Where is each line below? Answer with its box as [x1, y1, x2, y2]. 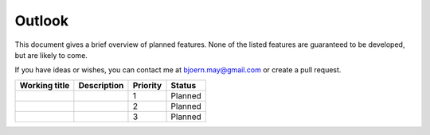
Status [170, 79, 197, 91]
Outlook [14, 12, 69, 29]
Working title [19, 79, 70, 91]
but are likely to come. [14, 50, 88, 60]
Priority [132, 79, 162, 91]
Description [78, 79, 124, 91]
